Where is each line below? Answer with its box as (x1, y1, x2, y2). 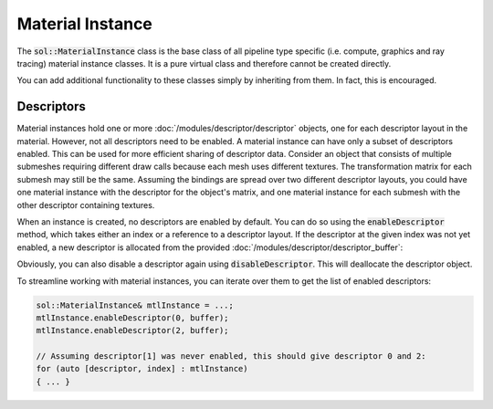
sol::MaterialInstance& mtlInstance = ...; (36, 299, 235, 310)
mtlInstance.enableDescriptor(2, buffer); (36, 325, 229, 336)
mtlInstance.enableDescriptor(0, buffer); (36, 312, 229, 323)
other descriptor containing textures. (16, 199, 155, 210)
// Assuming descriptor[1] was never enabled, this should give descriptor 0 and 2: (36, 351, 426, 362)
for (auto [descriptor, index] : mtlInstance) (36, 363, 248, 374)
